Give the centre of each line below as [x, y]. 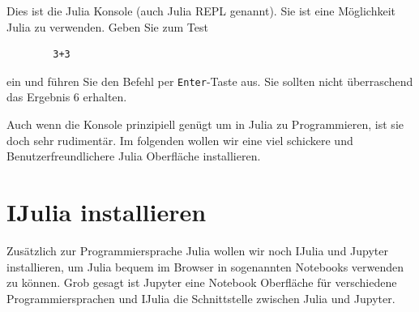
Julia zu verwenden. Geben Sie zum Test [107, 26]
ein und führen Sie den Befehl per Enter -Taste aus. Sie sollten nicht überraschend [210, 81]
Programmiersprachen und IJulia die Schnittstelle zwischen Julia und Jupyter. [201, 298]
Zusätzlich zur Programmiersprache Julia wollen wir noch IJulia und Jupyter [198, 250]
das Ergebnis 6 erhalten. [67, 97]
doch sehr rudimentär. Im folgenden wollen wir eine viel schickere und [180, 140]
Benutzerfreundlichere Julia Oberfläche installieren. [134, 156]
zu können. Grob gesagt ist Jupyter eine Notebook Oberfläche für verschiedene [202, 282]
